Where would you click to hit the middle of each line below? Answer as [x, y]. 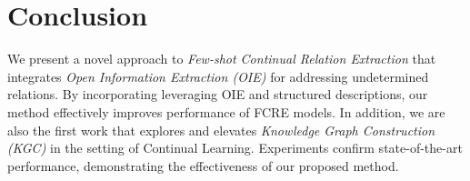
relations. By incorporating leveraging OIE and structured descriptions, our [218, 94]
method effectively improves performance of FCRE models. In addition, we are [226, 111]
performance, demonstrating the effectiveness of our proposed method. [203, 165]
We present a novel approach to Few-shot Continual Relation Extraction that [222, 59]
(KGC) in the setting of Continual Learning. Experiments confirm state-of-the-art [235, 148]
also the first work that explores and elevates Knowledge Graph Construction [221, 130]
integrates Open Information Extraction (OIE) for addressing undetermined [218, 76]
